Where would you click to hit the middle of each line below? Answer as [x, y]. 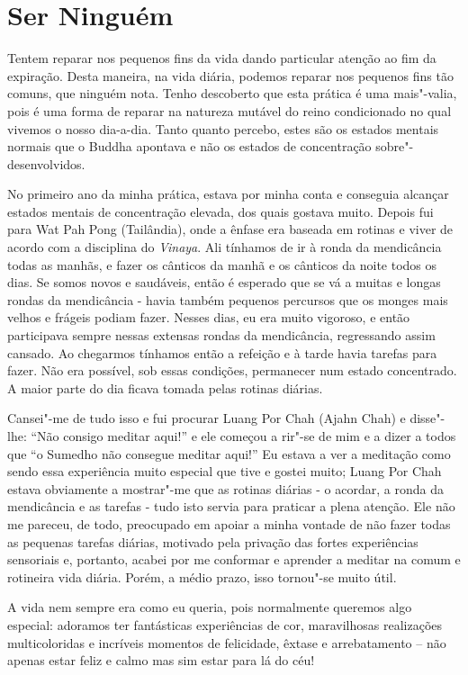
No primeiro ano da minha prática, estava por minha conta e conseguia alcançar [228, 194]
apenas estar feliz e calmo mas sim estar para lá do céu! [161, 660]
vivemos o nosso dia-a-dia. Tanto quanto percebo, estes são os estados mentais [223, 128]
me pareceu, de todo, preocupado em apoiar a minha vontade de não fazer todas [229, 523]
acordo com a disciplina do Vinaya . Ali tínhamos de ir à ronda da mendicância [225, 247]
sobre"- [395, 146]
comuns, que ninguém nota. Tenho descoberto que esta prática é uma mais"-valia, [232, 93]
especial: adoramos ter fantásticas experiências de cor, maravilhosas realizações [225, 624]
